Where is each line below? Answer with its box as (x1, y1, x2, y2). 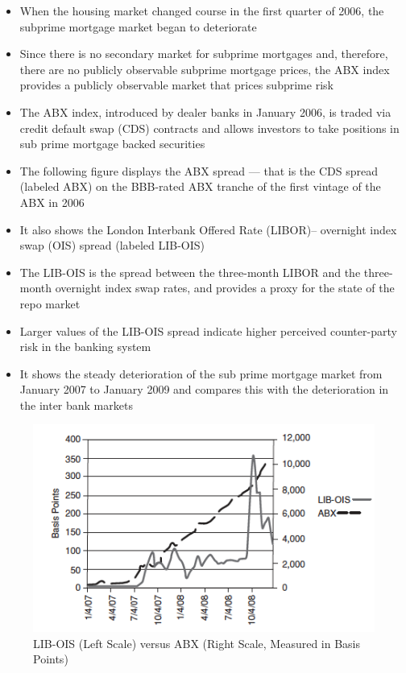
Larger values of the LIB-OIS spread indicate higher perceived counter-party (19, 322, 397, 339)
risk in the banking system (19, 338, 151, 355)
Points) (33, 650, 68, 667)
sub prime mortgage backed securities (19, 135, 205, 152)
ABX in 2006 (19, 193, 85, 210)
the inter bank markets (19, 396, 133, 413)
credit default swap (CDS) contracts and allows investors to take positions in (19, 119, 400, 136)
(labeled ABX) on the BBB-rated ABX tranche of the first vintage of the (19, 178, 381, 195)
